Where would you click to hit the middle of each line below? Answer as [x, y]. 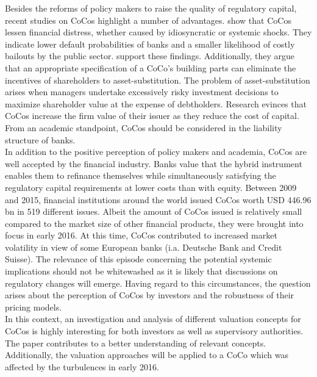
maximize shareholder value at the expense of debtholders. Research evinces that [156, 103]
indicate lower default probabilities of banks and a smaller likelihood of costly [150, 44]
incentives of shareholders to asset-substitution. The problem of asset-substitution [158, 80]
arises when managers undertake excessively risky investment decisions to [142, 92]
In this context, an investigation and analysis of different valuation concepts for [153, 319]
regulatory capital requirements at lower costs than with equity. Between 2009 [151, 187]
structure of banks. [40, 139]
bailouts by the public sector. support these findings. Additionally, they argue [150, 56]
